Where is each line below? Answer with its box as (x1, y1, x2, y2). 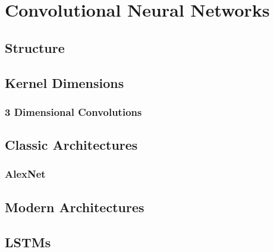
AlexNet (5, 166, 46, 181)
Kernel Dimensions (5, 73, 124, 92)
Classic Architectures (5, 136, 138, 154)
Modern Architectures (5, 197, 144, 216)
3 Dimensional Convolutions (5, 104, 142, 119)
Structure (5, 38, 65, 56)
